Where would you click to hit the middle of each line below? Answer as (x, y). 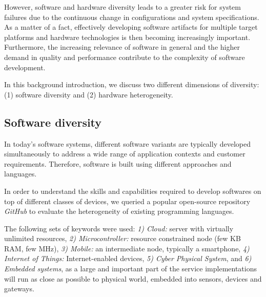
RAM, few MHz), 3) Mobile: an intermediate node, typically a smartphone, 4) (127, 248)
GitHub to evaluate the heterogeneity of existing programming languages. (119, 211)
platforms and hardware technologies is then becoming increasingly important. (127, 37)
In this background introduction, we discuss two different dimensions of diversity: (132, 84)
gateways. (19, 289)
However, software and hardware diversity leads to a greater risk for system (122, 7)
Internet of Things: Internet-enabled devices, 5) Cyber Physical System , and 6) (128, 258)
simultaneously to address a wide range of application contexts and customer (125, 154)
